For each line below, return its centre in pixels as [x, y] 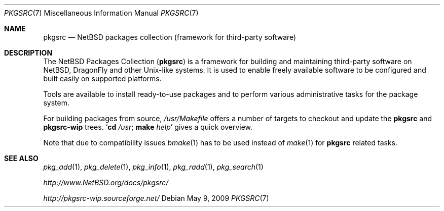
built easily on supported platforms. [102, 78]
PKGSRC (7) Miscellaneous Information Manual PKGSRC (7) [101, 13]
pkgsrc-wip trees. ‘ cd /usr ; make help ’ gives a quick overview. [148, 127]
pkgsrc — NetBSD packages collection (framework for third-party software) [170, 37]
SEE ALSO [21, 158]
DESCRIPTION [28, 53]
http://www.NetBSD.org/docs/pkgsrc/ [106, 182]
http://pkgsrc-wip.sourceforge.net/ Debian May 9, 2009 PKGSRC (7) [156, 198]
